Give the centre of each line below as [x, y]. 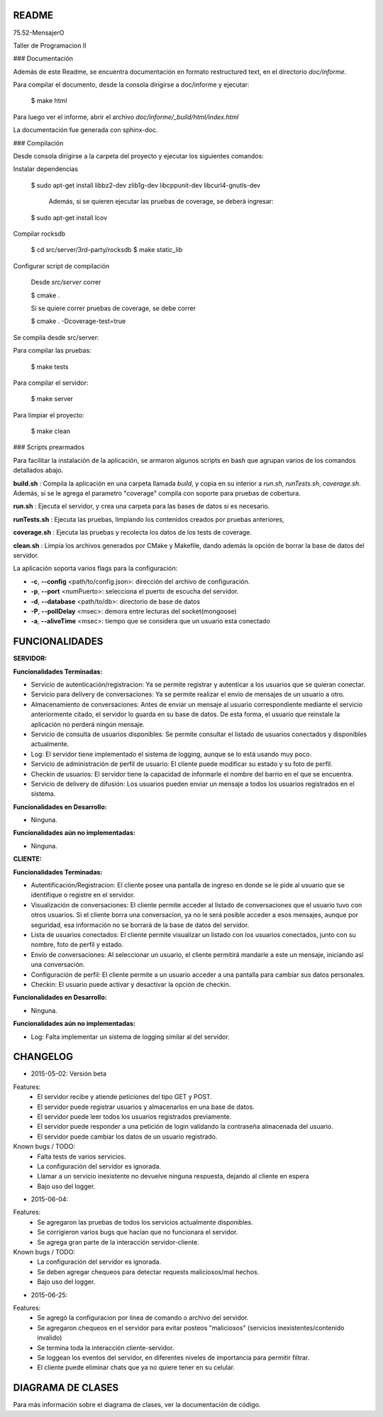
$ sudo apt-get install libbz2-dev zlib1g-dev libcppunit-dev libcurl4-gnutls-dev [146, 185]
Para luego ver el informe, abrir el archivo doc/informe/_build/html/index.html [126, 116]
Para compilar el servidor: [51, 383]
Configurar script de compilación [61, 266]
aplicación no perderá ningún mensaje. [88, 724]
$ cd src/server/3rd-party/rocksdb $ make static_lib [107, 250]
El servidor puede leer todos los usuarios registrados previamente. [134, 1116]
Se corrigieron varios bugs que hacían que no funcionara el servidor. [138, 1232]
